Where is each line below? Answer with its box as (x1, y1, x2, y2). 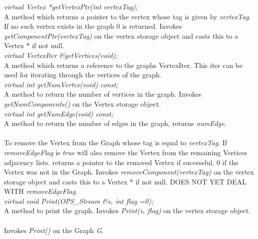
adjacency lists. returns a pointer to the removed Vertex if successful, (4, 157, 214, 167)
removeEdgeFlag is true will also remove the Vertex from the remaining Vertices (4, 147, 248, 157)
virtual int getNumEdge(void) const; (4, 108, 113, 119)
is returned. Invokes (122, 21, 182, 31)
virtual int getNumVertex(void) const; (4, 79, 118, 89)
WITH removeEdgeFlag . (4, 186, 78, 196)
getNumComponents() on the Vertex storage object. (4, 98, 161, 109)
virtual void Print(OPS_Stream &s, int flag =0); (4, 195, 154, 206)
